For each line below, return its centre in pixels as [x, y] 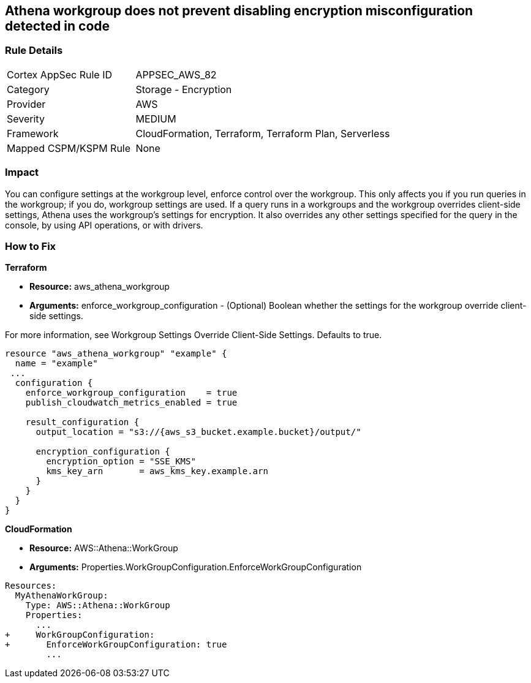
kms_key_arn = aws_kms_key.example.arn [157, 471]
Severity [26, 119]
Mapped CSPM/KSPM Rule [69, 148]
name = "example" [56, 364]
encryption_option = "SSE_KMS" [121, 462]
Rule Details [34, 51]
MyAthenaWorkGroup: [62, 596]
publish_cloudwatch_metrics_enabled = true [131, 403]
